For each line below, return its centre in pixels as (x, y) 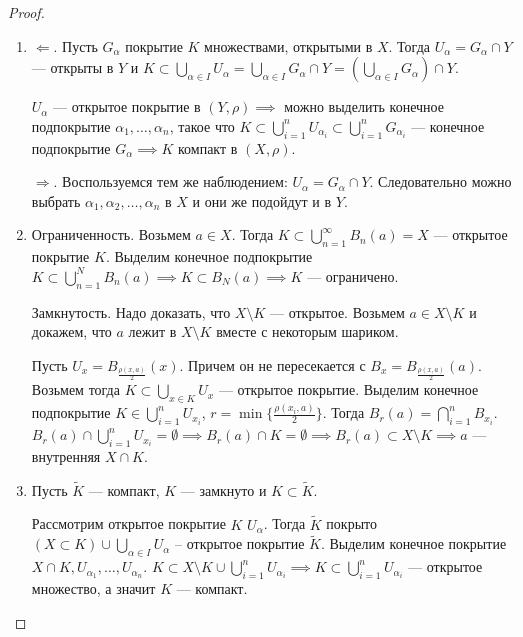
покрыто (351, 523)
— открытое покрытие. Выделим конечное (348, 389)
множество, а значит (93, 588)
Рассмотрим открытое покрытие (128, 523)
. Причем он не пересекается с (272, 364)
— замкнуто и (223, 489)
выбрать (56, 200)
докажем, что (71, 331)
